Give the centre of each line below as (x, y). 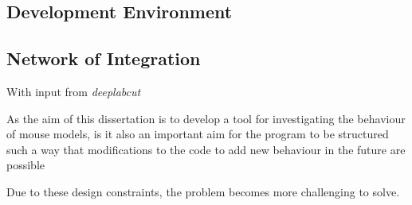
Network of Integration (104, 58)
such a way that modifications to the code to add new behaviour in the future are (206, 149)
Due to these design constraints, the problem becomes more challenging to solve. (203, 191)
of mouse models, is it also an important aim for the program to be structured (198, 134)
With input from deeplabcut (74, 91)
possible (26, 165)
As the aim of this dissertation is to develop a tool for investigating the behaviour (206, 118)
